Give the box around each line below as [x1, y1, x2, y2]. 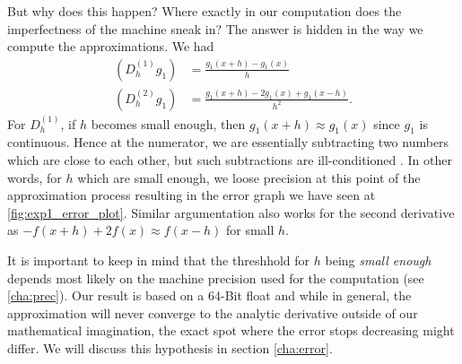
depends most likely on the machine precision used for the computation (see [7, 268, 424, 287]
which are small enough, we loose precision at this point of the [77, 168, 421, 186]
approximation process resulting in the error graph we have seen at [7, 186, 376, 204]
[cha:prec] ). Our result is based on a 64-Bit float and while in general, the [7, 286, 412, 305]
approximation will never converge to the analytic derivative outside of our [7, 303, 418, 322]
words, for [7, 168, 62, 186]
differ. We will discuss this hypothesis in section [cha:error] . [7, 338, 333, 357]
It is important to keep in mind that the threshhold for [7, 251, 310, 270]
